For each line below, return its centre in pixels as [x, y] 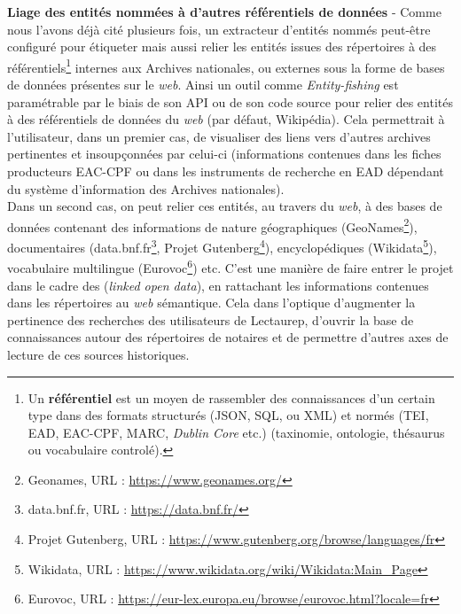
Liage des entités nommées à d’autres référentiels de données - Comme [224, 12]
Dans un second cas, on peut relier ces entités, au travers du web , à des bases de [225, 206]
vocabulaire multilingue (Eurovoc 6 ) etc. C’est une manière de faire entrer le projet [230, 266]
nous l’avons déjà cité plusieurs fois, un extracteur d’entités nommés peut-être [219, 29]
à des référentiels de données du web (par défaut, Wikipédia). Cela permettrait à [226, 119]
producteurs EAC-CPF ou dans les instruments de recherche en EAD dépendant [226, 171]
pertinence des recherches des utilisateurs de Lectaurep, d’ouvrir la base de [211, 319]
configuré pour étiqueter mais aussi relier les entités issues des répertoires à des [222, 47]
